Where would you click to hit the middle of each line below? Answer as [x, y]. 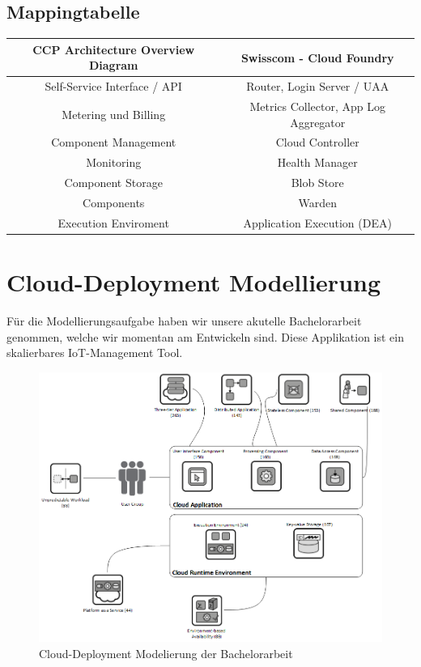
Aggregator [318, 122]
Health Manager [317, 162]
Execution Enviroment [113, 222]
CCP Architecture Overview [114, 49]
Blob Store [317, 183]
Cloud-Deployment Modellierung [194, 282]
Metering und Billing [114, 114]
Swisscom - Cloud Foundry [317, 57]
